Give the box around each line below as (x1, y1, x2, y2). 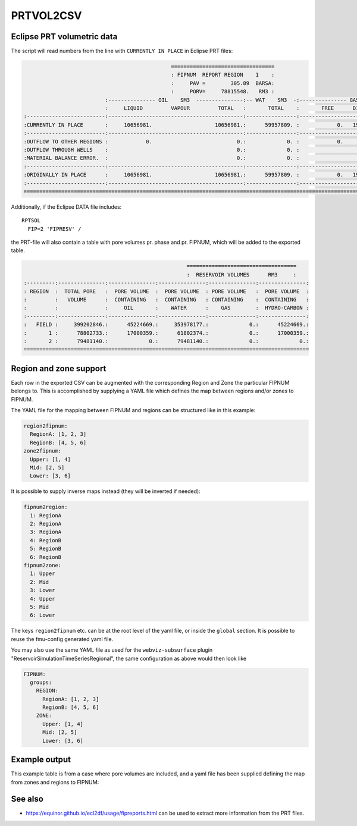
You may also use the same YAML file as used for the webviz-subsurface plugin (11, 646, 213, 654)
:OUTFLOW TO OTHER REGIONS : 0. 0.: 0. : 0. (23, 138, 344, 145)
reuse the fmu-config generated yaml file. (11, 635, 114, 642)
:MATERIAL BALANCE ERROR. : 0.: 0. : (23, 155, 300, 162)
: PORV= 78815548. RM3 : (170, 88, 275, 95)
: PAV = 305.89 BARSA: (170, 80, 275, 86)
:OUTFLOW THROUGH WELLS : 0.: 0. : (23, 146, 300, 153)
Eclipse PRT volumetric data (11, 32, 118, 42)
